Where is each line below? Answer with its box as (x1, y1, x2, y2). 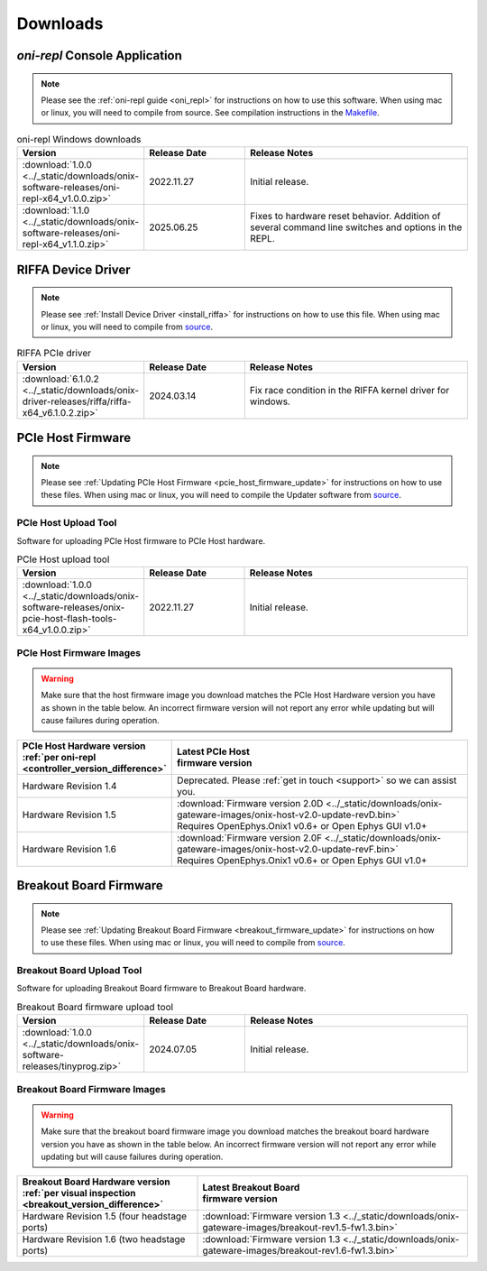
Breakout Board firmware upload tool (16, 1001, 174, 1014)
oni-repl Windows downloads (16, 133, 142, 145)
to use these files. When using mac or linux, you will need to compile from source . (41, 937, 346, 948)
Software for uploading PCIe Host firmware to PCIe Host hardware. (16, 535, 266, 546)
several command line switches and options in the (249, 221, 463, 234)
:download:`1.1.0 (22, 204, 90, 216)
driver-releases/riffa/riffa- (22, 395, 132, 408)
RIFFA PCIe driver (16, 347, 92, 360)
